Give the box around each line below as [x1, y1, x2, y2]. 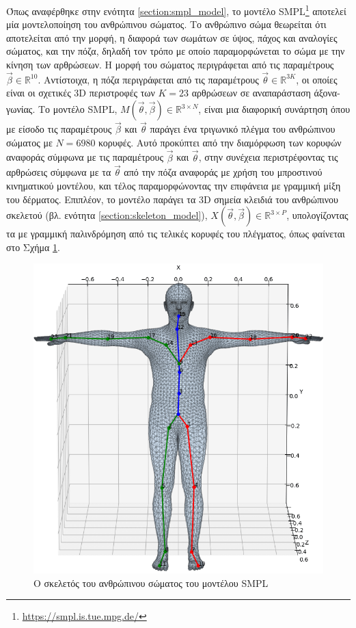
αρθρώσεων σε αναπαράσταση [191, 86, 311, 100]
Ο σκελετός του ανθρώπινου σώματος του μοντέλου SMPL [33, 575, 269, 590]
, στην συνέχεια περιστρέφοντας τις [198, 150, 338, 164]
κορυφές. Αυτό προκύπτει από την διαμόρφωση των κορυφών [98, 135, 342, 149]
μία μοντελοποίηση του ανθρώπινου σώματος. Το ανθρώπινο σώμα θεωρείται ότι [6, 17, 327, 31]
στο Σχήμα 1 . [6, 239, 60, 254]
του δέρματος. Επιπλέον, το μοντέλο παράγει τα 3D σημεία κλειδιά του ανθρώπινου [6, 192, 339, 206]
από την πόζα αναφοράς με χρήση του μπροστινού [124, 165, 323, 179]
